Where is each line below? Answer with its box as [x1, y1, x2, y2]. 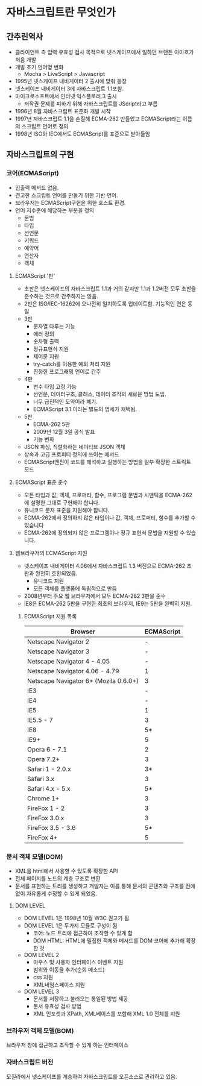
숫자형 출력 [33, 337, 59, 345]
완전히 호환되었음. [35, 570, 78, 577]
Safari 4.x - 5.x [27, 784, 71, 793]
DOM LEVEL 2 [24, 951, 59, 958]
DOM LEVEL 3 [24, 988, 59, 995]
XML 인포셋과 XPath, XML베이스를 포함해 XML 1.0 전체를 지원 [33, 1010, 180, 1017]
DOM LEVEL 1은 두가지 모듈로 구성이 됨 [24, 921, 118, 929]
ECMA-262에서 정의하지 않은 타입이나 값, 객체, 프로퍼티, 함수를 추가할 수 [24, 513, 196, 521]
